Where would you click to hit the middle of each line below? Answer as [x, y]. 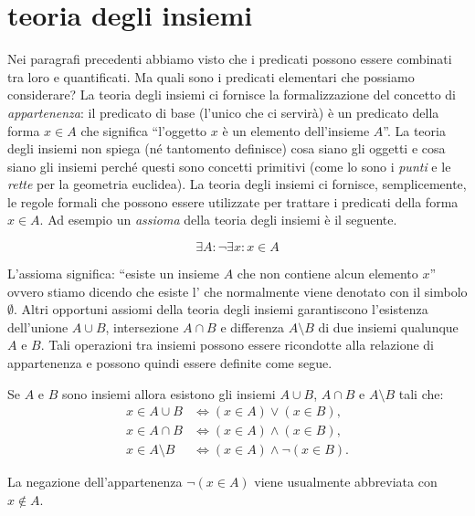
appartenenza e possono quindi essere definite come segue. [170, 363]
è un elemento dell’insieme [296, 130]
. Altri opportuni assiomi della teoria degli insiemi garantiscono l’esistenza [221, 309]
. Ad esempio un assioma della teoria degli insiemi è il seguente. [218, 220]
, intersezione [142, 326]
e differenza [253, 326]
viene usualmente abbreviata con [346, 482]
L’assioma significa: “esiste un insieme [114, 274]
